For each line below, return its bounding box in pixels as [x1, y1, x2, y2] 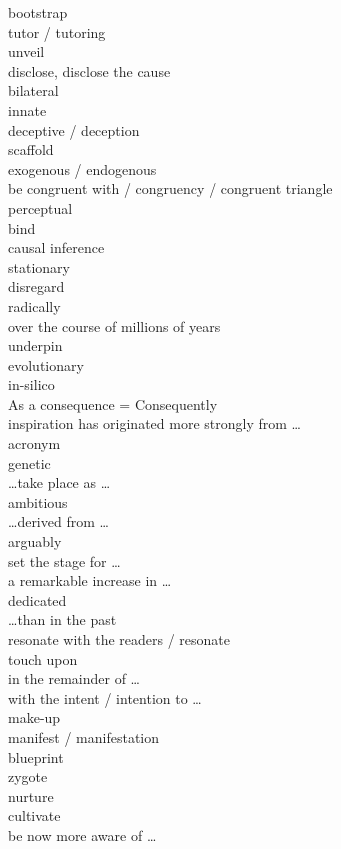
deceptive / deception [8, 119, 140, 140]
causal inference [8, 237, 105, 258]
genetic [8, 452, 51, 473]
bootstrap [8, 2, 68, 22]
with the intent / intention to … [8, 687, 202, 708]
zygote [8, 766, 48, 787]
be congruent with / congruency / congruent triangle [8, 178, 333, 199]
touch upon [8, 648, 78, 669]
